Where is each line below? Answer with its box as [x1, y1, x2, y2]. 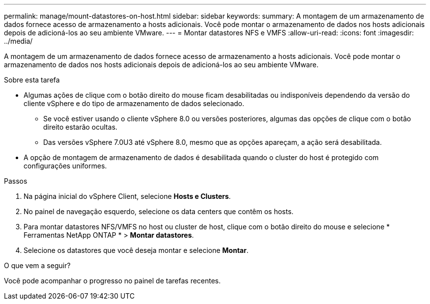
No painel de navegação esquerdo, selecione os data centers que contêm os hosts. [24, 207, 294, 216]
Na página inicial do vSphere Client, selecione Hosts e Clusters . [24, 192, 231, 200]
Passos [4, 177, 27, 185]
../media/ [4, 37, 33, 45]
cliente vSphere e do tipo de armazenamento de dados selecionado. [24, 99, 244, 108]
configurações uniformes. [24, 162, 107, 170]
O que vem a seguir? [4, 261, 71, 270]
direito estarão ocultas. [43, 123, 118, 131]
